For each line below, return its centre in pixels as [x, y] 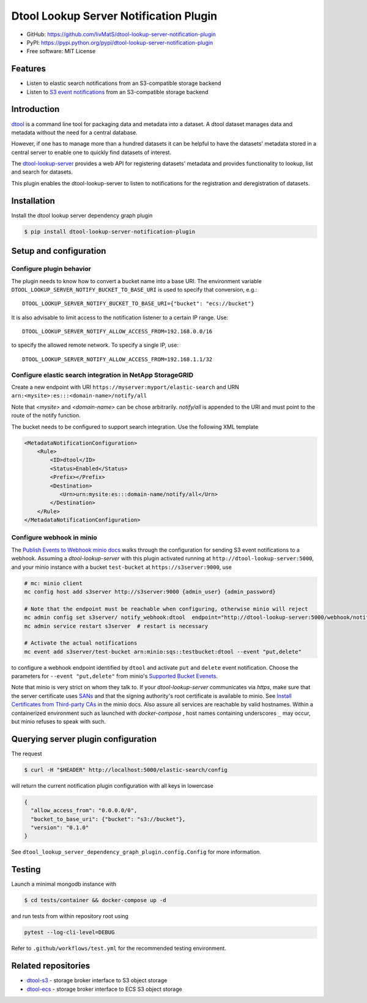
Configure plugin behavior [51, 269]
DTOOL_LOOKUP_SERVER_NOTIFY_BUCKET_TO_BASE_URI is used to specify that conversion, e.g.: [134, 289]
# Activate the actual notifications [81, 643]
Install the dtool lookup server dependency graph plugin [82, 215]
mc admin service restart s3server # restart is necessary [116, 626]
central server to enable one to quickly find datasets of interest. [91, 152]
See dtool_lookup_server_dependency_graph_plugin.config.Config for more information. [136, 852]
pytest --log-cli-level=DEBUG [69, 932]
